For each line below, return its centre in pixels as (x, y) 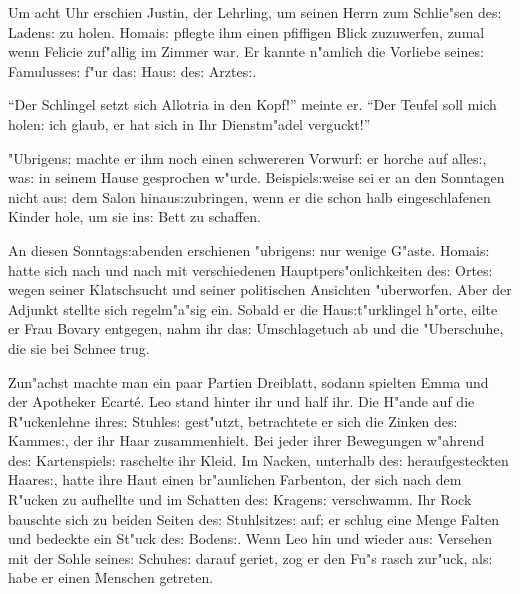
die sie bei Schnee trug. (79, 347)
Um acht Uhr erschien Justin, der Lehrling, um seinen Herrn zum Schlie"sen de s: (255, 12)
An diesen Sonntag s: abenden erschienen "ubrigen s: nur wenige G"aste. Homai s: (249, 249)
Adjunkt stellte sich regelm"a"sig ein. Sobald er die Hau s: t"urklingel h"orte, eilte (253, 308)
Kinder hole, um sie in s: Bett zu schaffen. (134, 216)
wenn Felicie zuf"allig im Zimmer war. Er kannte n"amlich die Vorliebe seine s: (246, 51)
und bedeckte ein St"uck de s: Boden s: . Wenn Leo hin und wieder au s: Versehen (250, 538)
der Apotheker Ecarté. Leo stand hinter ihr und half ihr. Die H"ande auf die (241, 401)
